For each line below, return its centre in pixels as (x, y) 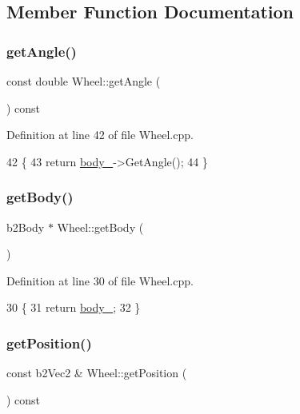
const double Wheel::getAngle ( (84, 81)
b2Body (26, 227)
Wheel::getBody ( (100, 227)
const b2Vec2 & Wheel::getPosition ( (97, 373)
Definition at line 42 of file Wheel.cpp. (100, 135)
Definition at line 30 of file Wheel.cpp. (100, 280)
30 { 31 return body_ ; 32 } (74, 307)
